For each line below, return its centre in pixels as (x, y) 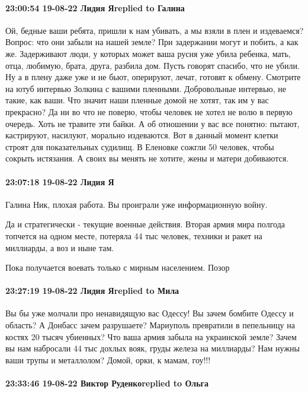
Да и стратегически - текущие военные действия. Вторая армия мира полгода (145, 224)
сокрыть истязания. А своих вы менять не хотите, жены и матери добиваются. (147, 158)
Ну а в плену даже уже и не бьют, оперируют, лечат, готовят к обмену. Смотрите (153, 77)
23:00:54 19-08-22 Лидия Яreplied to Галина (95, 7)
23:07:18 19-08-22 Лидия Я (60, 181)
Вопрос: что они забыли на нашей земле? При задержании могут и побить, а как (152, 42)
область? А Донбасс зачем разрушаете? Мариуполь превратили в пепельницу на (150, 325)
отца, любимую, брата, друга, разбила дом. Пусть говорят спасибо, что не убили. (153, 65)
